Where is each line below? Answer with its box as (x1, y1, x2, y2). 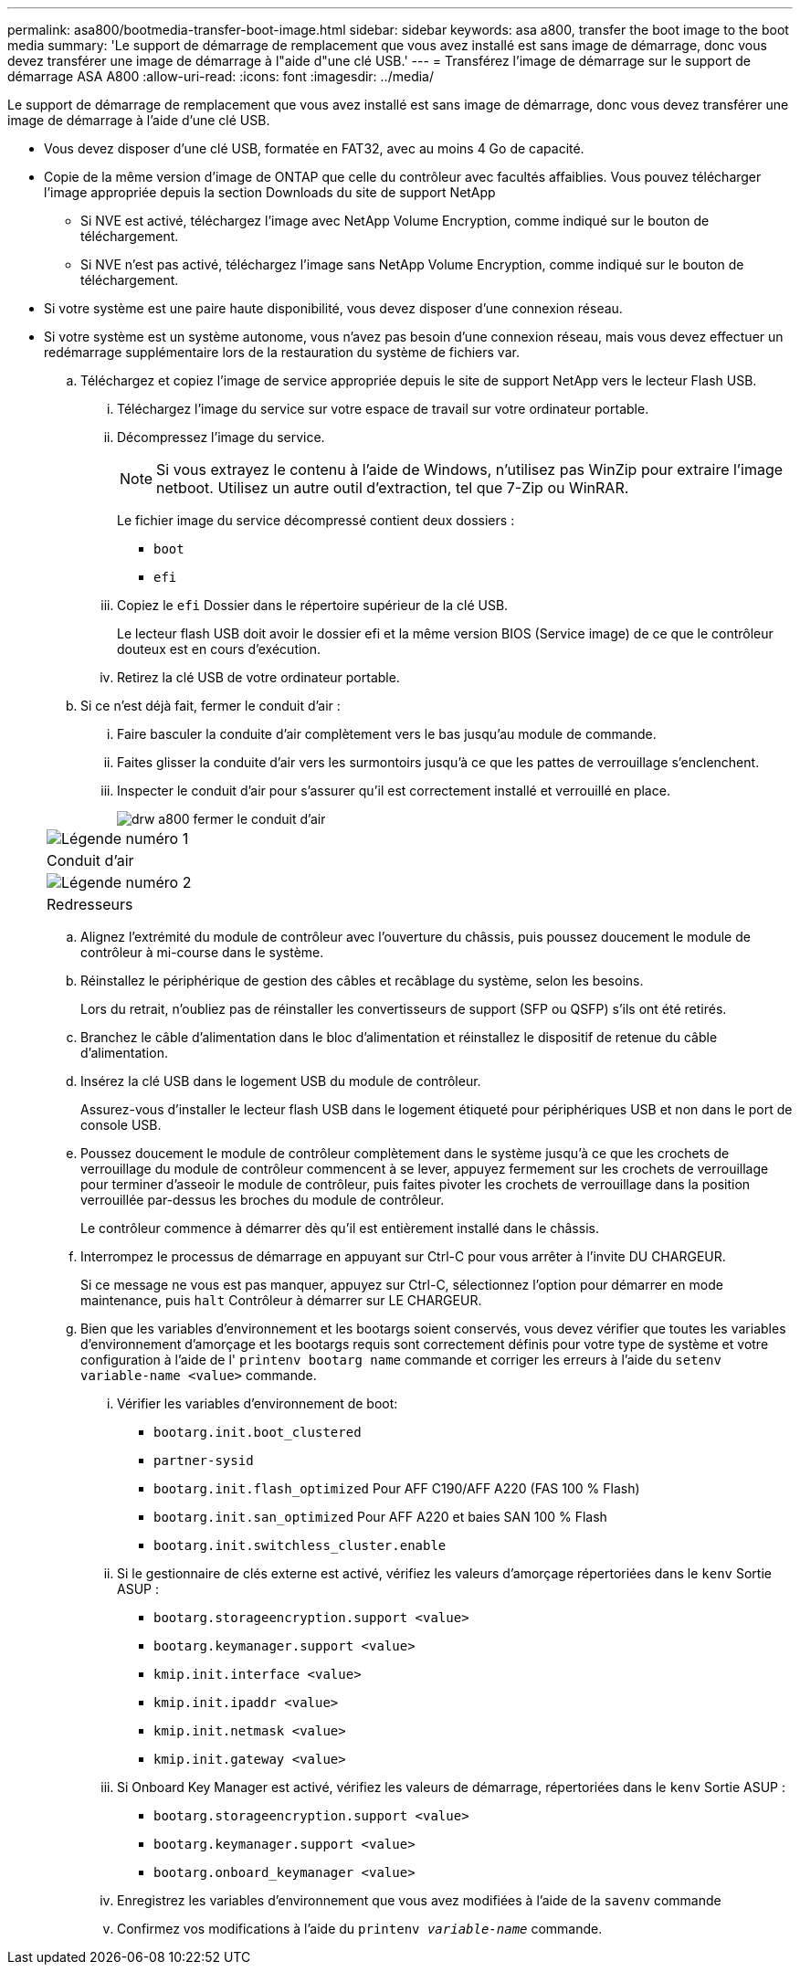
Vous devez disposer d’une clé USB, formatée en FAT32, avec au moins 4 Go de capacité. (44, 141, 584, 156)
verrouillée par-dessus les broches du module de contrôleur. (80, 1192, 445, 1207)
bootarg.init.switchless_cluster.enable (153, 1538, 447, 1553)
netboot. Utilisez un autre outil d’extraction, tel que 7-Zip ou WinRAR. (156, 479, 629, 497)
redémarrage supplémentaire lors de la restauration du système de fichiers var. (44, 344, 520, 360)
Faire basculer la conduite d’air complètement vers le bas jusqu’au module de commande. (117, 726, 657, 742)
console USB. (80, 1117, 162, 1133)
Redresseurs (47, 895, 133, 913)
